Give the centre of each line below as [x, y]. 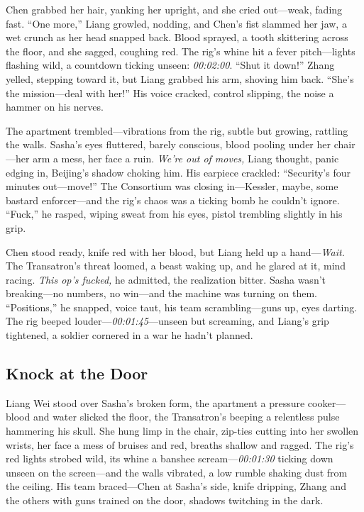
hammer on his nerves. [55, 107]
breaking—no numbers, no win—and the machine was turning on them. [161, 293]
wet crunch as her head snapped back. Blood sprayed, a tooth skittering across [177, 37]
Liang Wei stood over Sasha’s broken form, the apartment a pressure [155, 402]
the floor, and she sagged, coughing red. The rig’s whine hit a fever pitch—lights [181, 51]
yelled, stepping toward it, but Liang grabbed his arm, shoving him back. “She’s [180, 78]
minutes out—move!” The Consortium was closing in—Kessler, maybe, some [172, 186]
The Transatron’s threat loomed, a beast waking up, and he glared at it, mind [176, 266]
